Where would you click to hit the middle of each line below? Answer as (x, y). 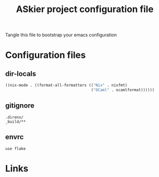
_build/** (16, 122)
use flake (16, 149)
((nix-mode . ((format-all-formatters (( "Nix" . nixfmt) (66, 85)
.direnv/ (14, 117)
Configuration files (45, 55)
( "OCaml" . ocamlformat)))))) (123, 90)
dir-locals (21, 74)
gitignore (20, 106)
